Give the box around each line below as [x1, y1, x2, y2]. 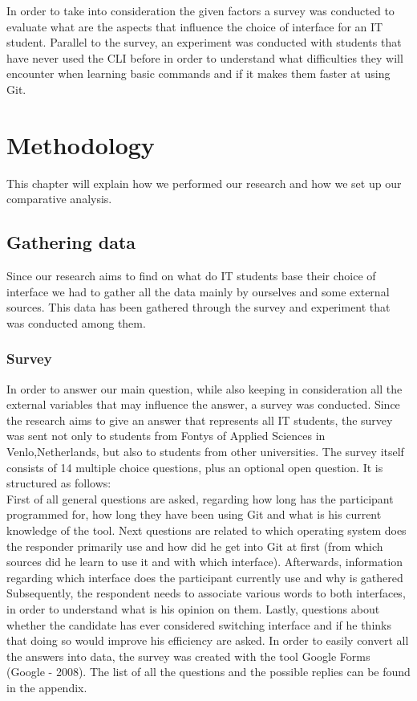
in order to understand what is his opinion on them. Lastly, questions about [6, 600, 380, 617]
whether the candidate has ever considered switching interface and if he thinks [6, 616, 391, 633]
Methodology [6, 128, 155, 161]
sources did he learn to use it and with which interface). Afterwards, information [6, 553, 403, 570]
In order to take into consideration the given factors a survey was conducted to [6, 2, 395, 18]
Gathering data [6, 230, 136, 255]
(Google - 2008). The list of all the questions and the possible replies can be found [6, 663, 411, 680]
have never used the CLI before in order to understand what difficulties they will [6, 49, 403, 66]
